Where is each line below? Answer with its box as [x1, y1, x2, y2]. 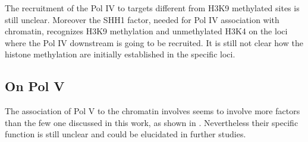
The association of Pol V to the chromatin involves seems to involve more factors [5, 105, 300, 117]
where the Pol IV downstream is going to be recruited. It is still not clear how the [5, 36, 303, 49]
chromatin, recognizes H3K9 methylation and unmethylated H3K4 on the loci [5, 25, 288, 37]
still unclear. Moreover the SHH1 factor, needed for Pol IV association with [5, 13, 279, 25]
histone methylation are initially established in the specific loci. [5, 48, 235, 60]
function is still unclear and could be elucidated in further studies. [5, 128, 246, 140]
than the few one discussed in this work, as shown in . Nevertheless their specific [5, 116, 298, 128]
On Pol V [5, 77, 65, 95]
